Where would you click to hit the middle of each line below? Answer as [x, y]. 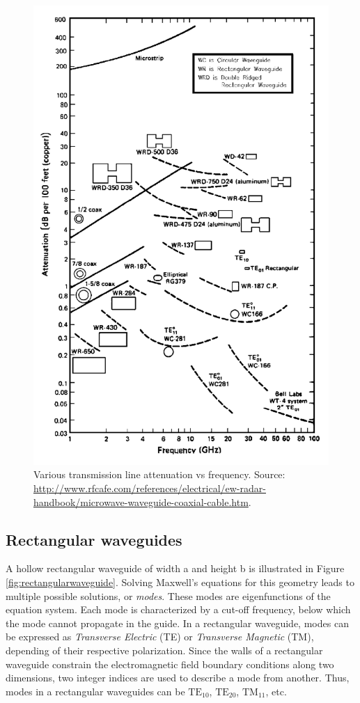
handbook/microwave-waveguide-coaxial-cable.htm [141, 501]
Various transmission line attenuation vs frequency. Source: [159, 474]
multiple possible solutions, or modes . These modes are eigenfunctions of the [168, 595]
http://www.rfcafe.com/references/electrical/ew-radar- [150, 488]
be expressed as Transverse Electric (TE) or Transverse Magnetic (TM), [160, 637]
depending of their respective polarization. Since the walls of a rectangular [164, 650]
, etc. [276, 691]
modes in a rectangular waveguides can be [95, 691]
